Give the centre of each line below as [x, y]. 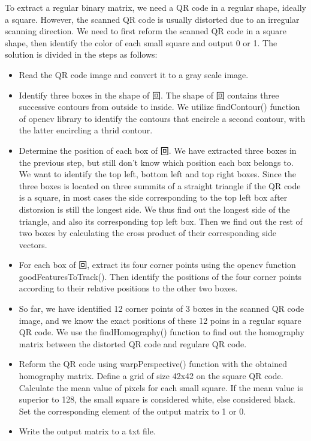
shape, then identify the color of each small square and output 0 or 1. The [141, 42]
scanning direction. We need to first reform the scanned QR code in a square [146, 31]
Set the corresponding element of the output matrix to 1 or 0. [132, 411]
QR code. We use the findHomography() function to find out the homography [161, 332]
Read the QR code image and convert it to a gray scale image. [134, 74]
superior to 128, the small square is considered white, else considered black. [157, 399]
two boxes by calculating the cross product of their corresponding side [147, 233]
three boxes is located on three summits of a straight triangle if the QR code [160, 185]
